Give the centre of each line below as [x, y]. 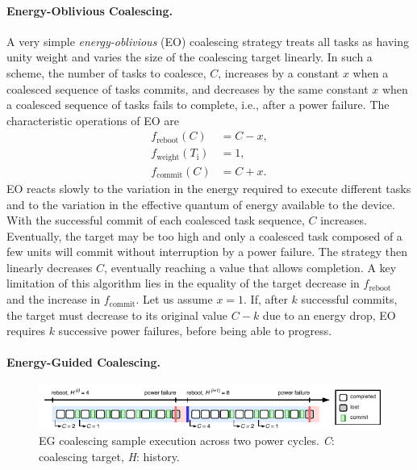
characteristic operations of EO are [93, 120]
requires [26, 331]
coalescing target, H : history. [109, 456]
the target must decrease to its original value [117, 315]
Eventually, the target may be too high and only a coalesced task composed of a [204, 235]
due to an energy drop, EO [329, 315]
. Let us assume [174, 299]
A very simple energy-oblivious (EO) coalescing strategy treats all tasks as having [208, 41]
